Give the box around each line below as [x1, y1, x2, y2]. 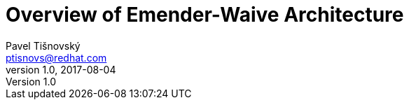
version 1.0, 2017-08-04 [6, 63, 116, 76]
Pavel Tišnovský [6, 39, 81, 52]
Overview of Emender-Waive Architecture [6, 3, 404, 27]
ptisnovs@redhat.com [6, 51, 107, 64]
